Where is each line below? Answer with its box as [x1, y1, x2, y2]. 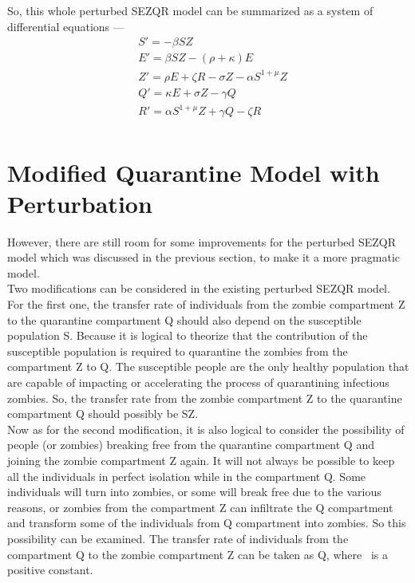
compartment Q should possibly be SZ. [7, 405, 199, 422]
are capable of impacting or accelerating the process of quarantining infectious [7, 374, 389, 391]
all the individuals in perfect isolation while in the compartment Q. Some [7, 467, 366, 484]
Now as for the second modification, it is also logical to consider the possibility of [7, 420, 405, 437]
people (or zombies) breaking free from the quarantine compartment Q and [7, 436, 374, 453]
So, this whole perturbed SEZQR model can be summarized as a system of [7, 2, 373, 18]
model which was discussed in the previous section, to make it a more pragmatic [7, 249, 401, 266]
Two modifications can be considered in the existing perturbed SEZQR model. [7, 280, 390, 297]
